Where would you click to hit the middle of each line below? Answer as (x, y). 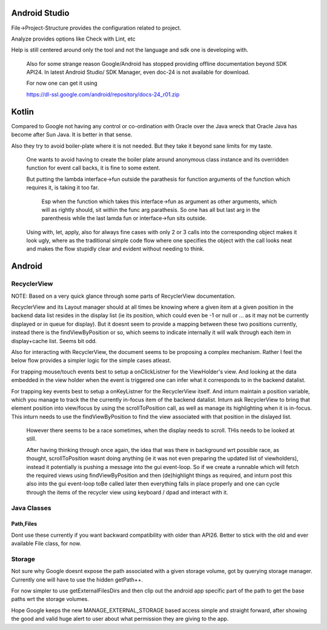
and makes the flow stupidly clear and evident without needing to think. (116, 249)
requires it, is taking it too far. (63, 188)
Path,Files (24, 524)
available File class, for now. (46, 543)
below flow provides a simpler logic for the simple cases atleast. (91, 361)
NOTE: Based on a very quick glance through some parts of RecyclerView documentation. (124, 296)
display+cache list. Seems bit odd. (54, 341)
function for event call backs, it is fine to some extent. (93, 168)
